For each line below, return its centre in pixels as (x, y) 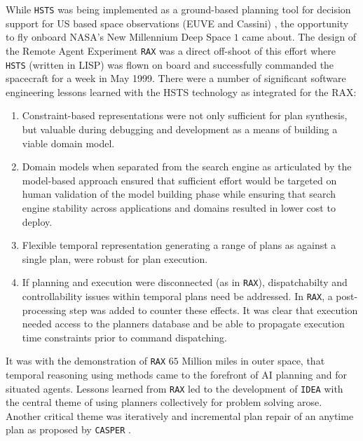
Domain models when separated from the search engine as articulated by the (187, 167)
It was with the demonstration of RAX (86, 361)
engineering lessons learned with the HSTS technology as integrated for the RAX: (181, 91)
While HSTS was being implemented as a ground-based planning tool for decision (178, 9)
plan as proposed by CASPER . (68, 429)
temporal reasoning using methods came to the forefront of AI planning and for (176, 375)
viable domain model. (68, 143)
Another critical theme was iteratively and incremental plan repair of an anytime (180, 415)
